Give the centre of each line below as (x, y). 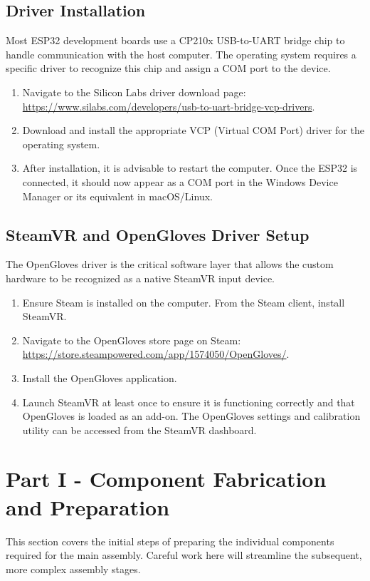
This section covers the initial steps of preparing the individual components (170, 541)
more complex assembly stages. (73, 569)
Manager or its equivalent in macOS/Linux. (117, 196)
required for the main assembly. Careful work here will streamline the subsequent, (184, 555)
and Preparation (88, 507)
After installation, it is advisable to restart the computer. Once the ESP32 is (190, 168)
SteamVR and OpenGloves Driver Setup (158, 234)
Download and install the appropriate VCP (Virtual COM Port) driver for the (193, 130)
